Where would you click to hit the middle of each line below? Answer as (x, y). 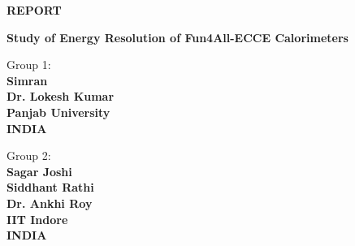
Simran (27, 80)
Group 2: (29, 155)
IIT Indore (37, 219)
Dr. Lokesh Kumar (61, 96)
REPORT (34, 10)
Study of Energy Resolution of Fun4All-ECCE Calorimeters (177, 37)
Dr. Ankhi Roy (50, 203)
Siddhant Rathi (50, 187)
